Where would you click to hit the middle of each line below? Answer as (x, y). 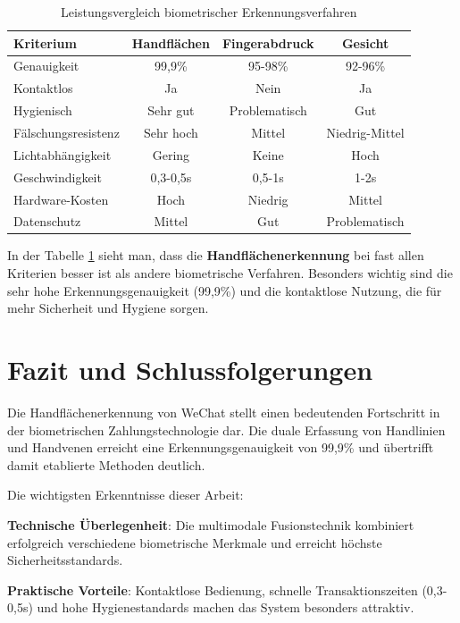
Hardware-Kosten (61, 199)
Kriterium (45, 42)
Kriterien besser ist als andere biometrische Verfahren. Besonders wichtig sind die (230, 273)
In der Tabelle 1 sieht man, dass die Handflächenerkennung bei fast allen (216, 255)
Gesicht (365, 42)
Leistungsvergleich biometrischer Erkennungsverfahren (209, 12)
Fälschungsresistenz (67, 132)
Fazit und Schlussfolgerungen (190, 369)
